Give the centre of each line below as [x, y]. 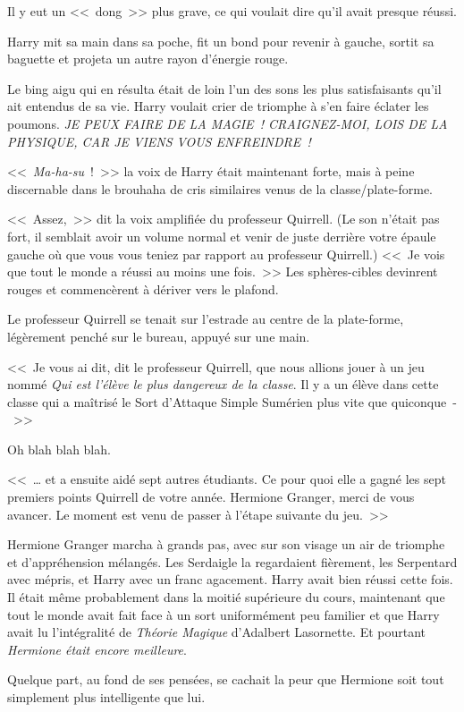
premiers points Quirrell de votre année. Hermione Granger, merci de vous [211, 497]
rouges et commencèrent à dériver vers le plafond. [143, 288]
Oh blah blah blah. [59, 449]
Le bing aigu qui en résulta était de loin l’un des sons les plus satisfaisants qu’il [224, 88]
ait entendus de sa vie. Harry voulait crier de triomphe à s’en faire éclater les [218, 106]
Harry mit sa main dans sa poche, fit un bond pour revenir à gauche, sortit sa [221, 41]
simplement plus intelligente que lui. [106, 697]
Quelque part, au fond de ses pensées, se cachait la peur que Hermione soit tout [226, 679]
